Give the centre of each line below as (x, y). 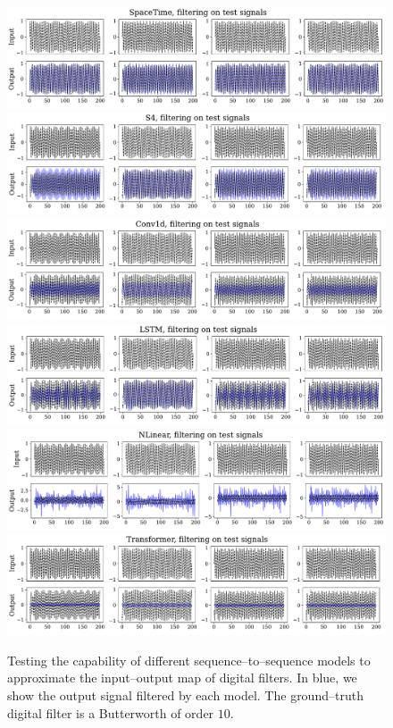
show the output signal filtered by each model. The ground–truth (185, 695)
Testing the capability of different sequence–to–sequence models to (189, 660)
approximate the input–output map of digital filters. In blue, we (182, 678)
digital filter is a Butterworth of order (111, 712)
